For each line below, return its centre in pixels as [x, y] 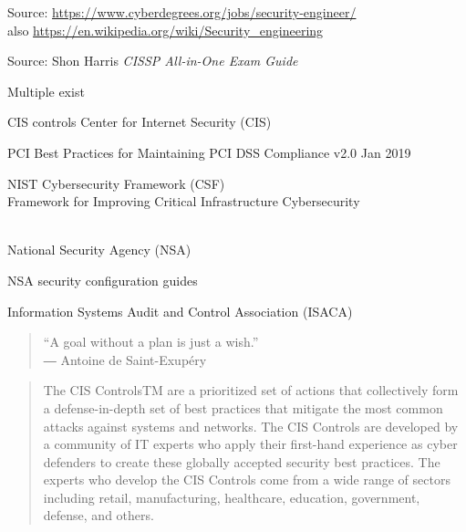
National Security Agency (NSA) [99, 250]
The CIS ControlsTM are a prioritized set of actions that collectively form [251, 390]
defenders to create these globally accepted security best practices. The [242, 461]
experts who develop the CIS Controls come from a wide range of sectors [247, 480]
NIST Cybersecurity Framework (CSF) [116, 183]
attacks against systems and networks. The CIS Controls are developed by [251, 426]
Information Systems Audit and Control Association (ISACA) [180, 311]
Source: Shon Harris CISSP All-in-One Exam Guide [153, 61]
